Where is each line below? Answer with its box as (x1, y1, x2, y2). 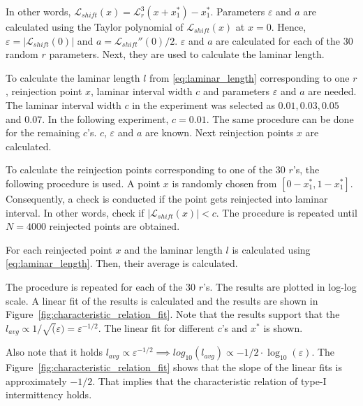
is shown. (263, 320, 303, 335)
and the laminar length (124, 242, 223, 256)
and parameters (202, 84, 270, 99)
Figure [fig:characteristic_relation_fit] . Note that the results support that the (6, 307, 340, 321)
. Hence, (271, 20, 306, 34)
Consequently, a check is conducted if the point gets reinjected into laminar (6, 191, 328, 205)
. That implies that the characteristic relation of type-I (92, 373, 327, 388)
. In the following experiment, (42, 111, 169, 126)
